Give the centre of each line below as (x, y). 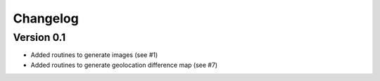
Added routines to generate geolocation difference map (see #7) (124, 65)
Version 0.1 (39, 37)
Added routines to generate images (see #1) (94, 55)
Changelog (46, 18)
